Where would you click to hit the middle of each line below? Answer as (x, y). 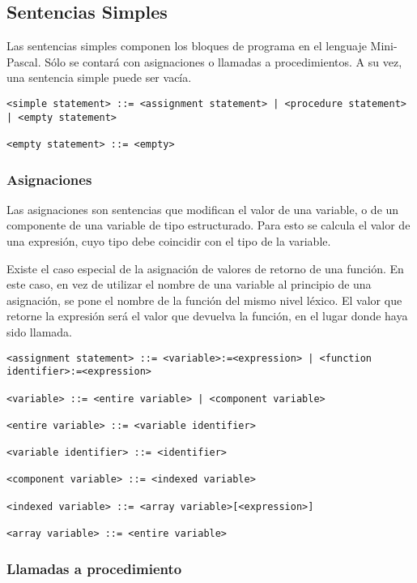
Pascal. (24, 61)
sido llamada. (39, 331)
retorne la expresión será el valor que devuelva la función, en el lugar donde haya (207, 316)
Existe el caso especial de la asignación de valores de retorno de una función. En (205, 268)
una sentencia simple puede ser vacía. (99, 77)
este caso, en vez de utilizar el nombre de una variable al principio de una (189, 284)
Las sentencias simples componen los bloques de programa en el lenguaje (187, 46)
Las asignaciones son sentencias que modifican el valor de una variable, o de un (203, 209)
